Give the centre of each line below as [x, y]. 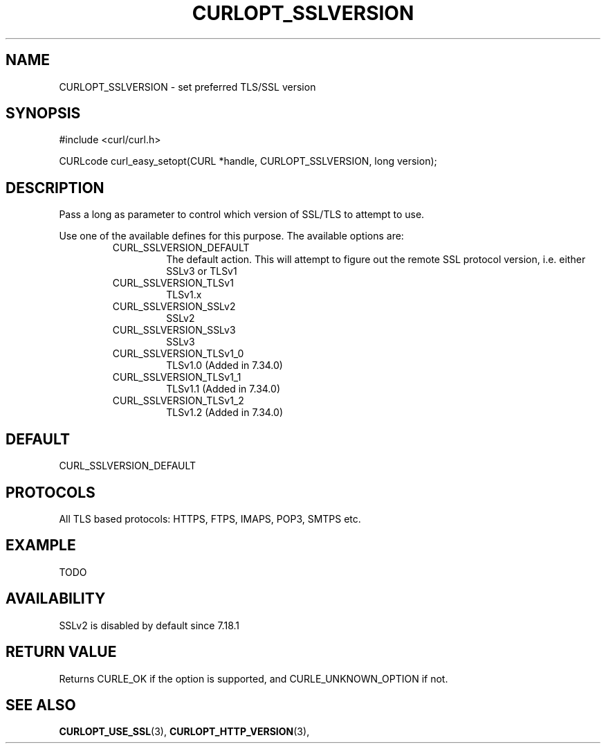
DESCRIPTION [55, 188]
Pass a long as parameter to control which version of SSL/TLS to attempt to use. [242, 215]
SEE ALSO [41, 705]
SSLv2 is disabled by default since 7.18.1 [149, 625]
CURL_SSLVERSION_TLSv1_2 [178, 401]
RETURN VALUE [61, 652]
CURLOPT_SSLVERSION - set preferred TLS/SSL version [187, 87]
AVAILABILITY [56, 599]
